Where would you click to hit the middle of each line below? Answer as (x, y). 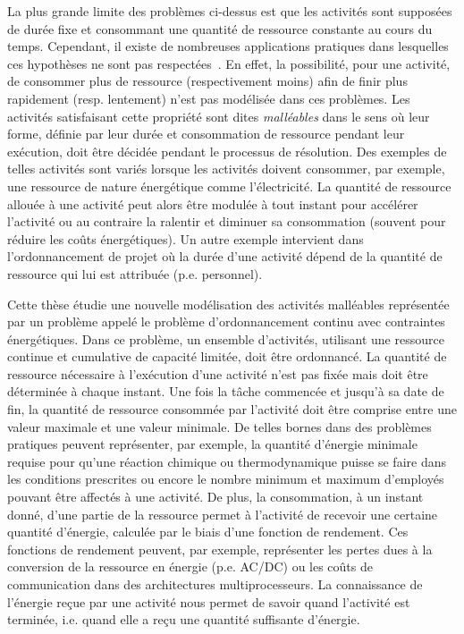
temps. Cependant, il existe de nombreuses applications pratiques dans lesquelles (228, 46)
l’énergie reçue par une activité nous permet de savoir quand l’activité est (209, 601)
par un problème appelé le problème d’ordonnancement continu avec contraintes (226, 321)
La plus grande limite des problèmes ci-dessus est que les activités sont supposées (230, 11)
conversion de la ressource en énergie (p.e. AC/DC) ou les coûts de (190, 566)
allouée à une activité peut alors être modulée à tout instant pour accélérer (213, 203)
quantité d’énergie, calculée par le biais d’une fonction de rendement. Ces (208, 532)
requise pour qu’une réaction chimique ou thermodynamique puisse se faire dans (227, 461)
